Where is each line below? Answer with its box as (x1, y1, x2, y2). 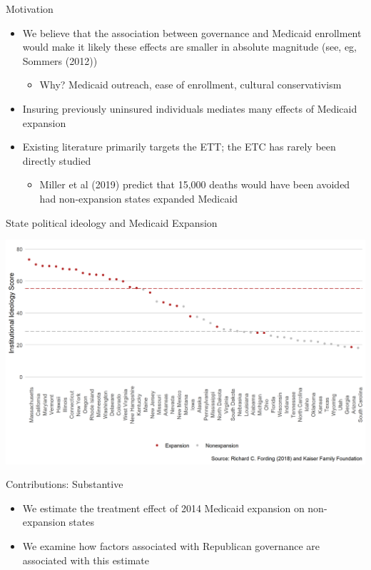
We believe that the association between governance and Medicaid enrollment (22, 25, 362, 40)
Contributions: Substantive (6, 477, 123, 492)
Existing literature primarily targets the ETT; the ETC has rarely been (22, 139, 336, 154)
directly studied (22, 153, 91, 168)
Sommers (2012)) (22, 53, 98, 68)
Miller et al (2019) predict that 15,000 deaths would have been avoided (39, 177, 350, 192)
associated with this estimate (22, 552, 150, 567)
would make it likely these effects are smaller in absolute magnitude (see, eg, (22, 39, 357, 54)
